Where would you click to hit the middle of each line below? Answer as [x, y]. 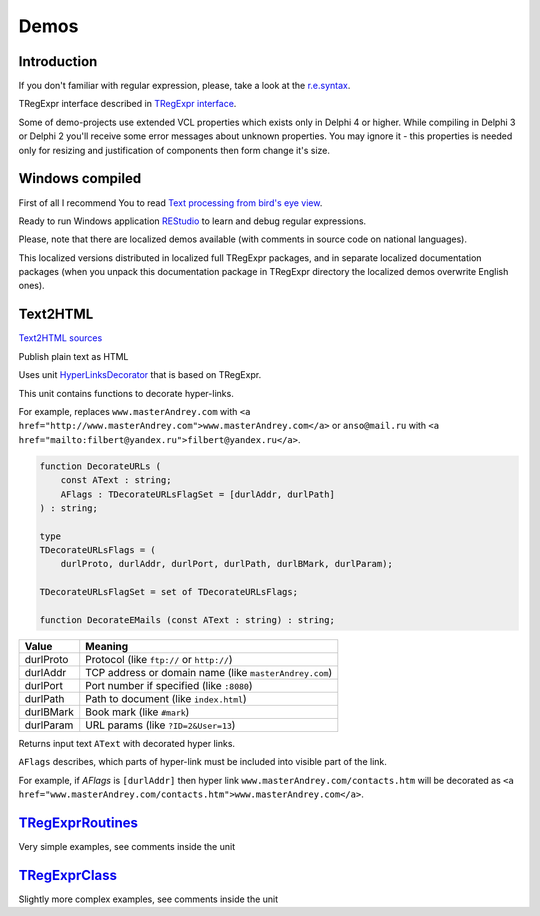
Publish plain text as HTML [73, 356]
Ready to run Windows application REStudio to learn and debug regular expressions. [192, 221]
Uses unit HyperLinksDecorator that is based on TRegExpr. [140, 375]
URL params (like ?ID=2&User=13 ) [160, 725]
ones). [31, 286]
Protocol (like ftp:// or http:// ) [159, 659]
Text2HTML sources [60, 338]
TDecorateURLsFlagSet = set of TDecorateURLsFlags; [169, 592]
